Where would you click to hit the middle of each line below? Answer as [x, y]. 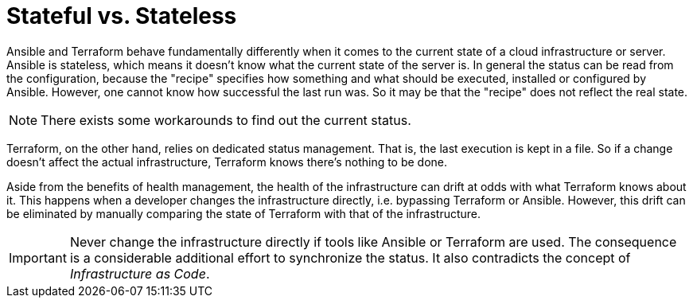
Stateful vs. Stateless [122, 16]
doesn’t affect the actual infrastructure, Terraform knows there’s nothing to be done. [227, 162]
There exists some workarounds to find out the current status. [226, 120]
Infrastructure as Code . [140, 273]
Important [38, 257]
